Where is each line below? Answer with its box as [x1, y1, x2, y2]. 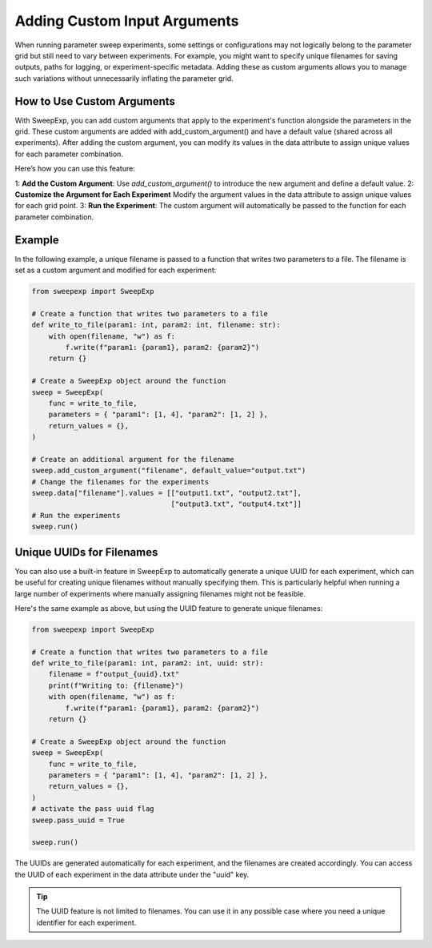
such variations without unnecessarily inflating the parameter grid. [14, 73, 234, 83]
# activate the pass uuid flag [31, 805, 155, 813]
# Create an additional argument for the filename [31, 455, 235, 464]
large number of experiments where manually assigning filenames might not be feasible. [14, 588, 306, 598]
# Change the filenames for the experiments [31, 477, 210, 486]
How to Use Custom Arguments [14, 94, 176, 108]
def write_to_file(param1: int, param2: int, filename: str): [31, 320, 281, 330]
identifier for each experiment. [36, 918, 137, 927]
